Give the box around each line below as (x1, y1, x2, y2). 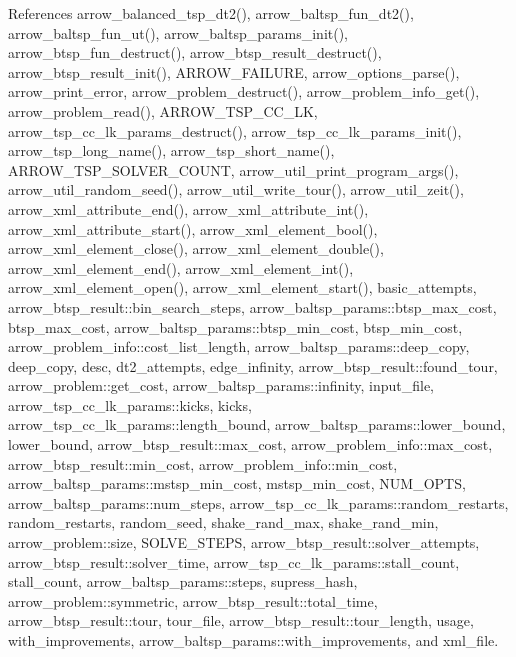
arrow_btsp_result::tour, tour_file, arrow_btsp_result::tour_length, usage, (8, 610, 474, 631)
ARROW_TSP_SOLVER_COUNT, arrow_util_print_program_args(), (8, 159, 459, 180)
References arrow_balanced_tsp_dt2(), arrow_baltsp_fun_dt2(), (8, 3, 414, 23)
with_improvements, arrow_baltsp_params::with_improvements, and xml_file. (8, 630, 499, 650)
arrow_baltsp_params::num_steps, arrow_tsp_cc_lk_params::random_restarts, (8, 492, 509, 513)
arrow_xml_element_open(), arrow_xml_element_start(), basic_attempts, (8, 277, 477, 298)
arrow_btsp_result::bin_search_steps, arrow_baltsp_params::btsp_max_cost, (8, 296, 497, 317)
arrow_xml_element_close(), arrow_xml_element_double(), (8, 238, 384, 259)
